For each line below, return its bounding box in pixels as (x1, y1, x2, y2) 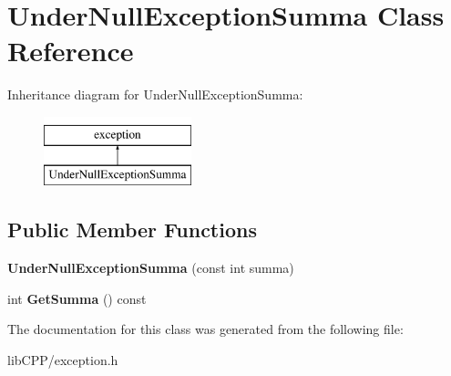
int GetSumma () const (7, 288, 147, 308)
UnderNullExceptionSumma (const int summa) (7, 258, 294, 277)
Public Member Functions (7, 215, 257, 244)
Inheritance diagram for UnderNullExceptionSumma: (7, 85, 303, 104)
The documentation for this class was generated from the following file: (7, 319, 404, 339)
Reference (7, 32, 134, 69)
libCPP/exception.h (7, 350, 118, 370)
